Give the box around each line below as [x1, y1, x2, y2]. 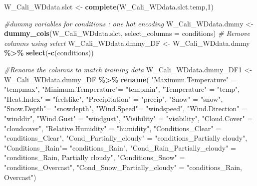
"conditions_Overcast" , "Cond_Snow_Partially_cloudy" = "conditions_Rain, [4, 162, 242, 172]
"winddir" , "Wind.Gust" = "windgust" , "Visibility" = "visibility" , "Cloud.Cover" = [4, 113, 253, 123]
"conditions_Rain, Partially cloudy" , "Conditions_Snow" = [4, 152, 185, 163]
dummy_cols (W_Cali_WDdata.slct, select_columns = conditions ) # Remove [4, 28, 250, 38]
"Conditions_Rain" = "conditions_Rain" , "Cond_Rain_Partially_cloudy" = [4, 142, 236, 153]
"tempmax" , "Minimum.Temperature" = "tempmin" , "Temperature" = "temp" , [4, 84, 240, 94]
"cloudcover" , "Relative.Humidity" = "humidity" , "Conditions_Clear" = [4, 123, 222, 133]
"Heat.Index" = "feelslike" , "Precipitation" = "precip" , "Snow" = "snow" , [4, 93, 223, 104]
